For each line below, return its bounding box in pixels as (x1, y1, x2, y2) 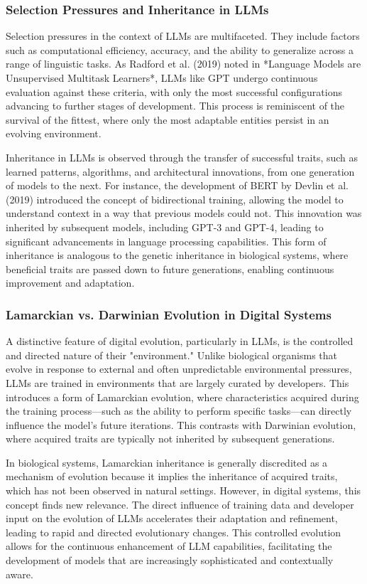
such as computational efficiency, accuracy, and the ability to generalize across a (6, 42, 354, 57)
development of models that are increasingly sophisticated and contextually (6, 553, 334, 568)
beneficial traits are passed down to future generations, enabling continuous (6, 261, 334, 276)
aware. (6, 566, 33, 581)
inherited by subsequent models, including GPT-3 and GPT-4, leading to (6, 219, 324, 234)
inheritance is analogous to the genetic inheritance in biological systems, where (6, 248, 349, 262)
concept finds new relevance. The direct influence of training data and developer (6, 497, 354, 511)
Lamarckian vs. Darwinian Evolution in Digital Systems (6, 305, 332, 323)
